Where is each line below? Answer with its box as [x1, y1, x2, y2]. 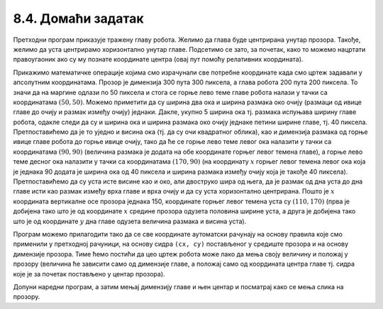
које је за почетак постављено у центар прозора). [13, 269, 166, 278]
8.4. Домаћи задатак [13, 11, 145, 26]
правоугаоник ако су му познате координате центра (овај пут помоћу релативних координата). [13, 55, 304, 64]
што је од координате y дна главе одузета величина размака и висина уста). [13, 217, 247, 225]
